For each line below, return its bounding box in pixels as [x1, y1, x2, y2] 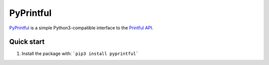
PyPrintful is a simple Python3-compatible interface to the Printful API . [9, 25, 154, 31]
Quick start [9, 38, 45, 46]
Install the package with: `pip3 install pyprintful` [21, 51, 139, 57]
